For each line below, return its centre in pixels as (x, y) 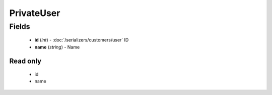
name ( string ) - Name (57, 47)
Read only (25, 61)
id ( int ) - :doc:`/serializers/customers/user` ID (82, 40)
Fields (20, 26)
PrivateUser (35, 13)
